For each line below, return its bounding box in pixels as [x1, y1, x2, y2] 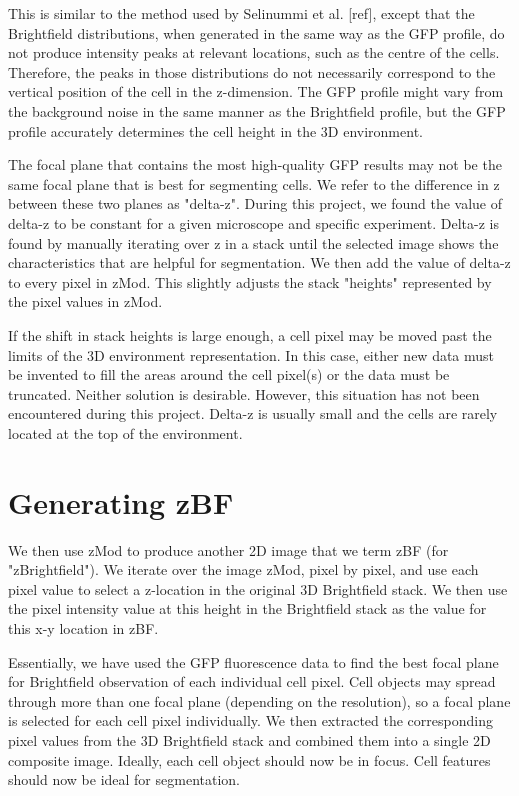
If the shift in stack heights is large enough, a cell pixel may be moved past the [8, 324, 492, 345]
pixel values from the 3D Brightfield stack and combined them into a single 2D [8, 729, 491, 750]
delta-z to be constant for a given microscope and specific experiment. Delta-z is [8, 212, 499, 233]
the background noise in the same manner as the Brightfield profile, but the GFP [8, 100, 506, 121]
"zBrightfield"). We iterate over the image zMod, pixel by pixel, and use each [8, 559, 479, 580]
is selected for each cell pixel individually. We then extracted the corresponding [8, 710, 493, 731]
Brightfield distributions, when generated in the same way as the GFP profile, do [8, 22, 505, 43]
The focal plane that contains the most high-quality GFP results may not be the [8, 154, 502, 175]
